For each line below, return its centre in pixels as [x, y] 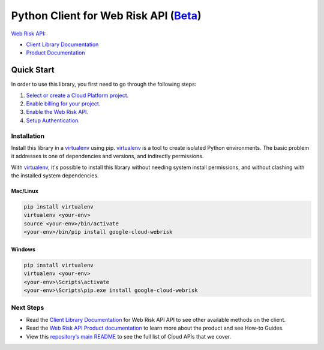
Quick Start [33, 70]
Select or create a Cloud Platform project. [77, 95]
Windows [23, 249]
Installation [28, 136]
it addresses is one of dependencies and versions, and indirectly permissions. [107, 156]
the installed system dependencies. [55, 176]
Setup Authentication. [53, 120]
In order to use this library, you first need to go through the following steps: [104, 85]
